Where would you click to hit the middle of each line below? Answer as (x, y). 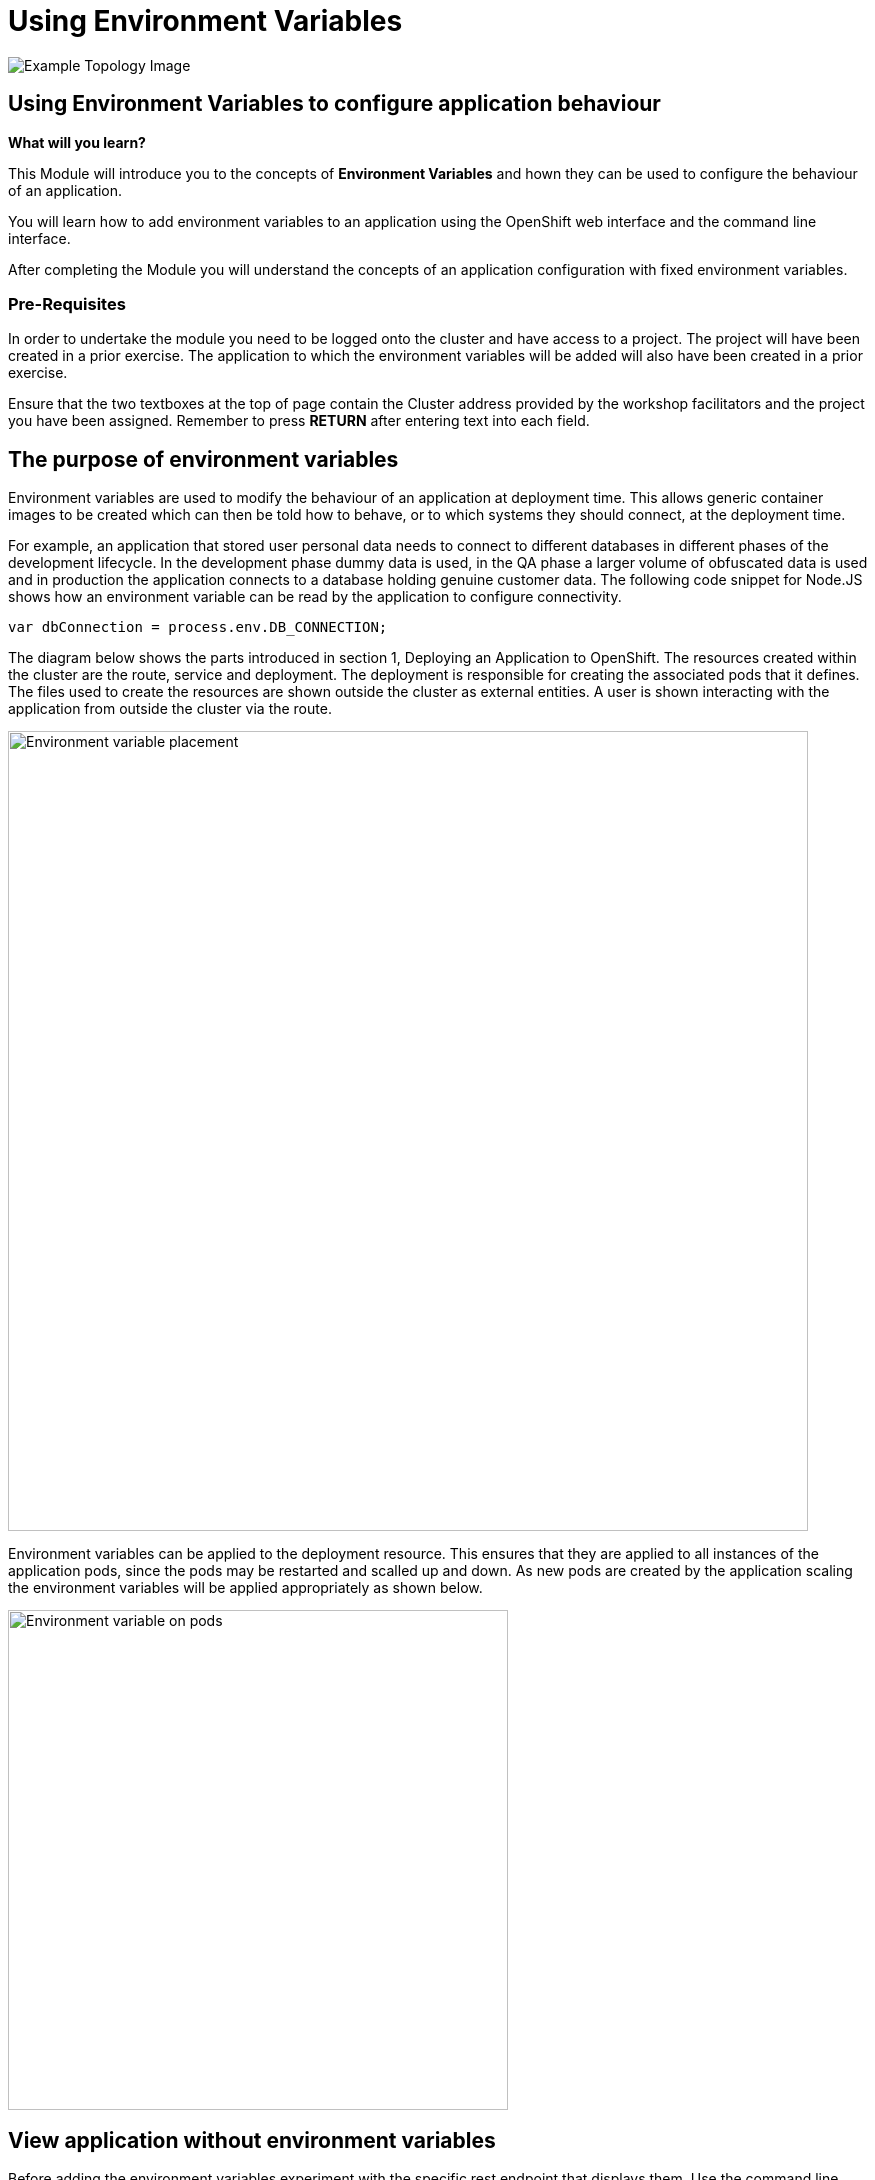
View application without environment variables (252, 2140)
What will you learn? (77, 142)
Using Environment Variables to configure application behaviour (334, 104)
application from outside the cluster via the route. (170, 709)
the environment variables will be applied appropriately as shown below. (245, 1588)
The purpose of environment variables (203, 459)
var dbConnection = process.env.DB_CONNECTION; (198, 627)
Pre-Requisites (67, 303)
